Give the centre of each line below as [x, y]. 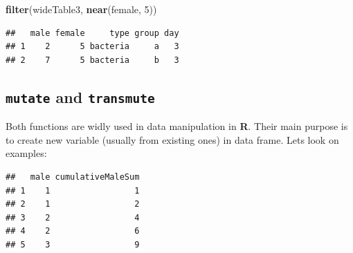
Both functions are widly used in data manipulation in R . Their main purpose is [177, 126]
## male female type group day [92, 33]
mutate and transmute [80, 96]
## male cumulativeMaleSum [73, 177]
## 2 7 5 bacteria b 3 [92, 60]
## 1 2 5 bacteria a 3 [92, 47]
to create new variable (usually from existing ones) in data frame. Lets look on [172, 139]
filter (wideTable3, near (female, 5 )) [81, 9]
